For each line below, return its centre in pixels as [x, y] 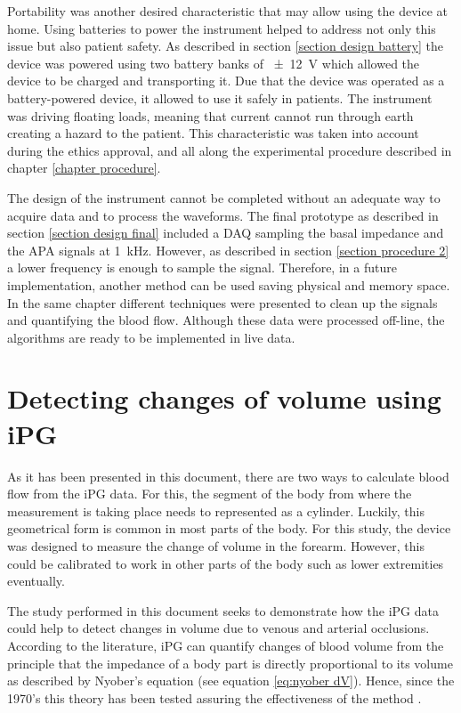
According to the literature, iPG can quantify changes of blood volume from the [226, 645]
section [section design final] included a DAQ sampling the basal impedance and [226, 233]
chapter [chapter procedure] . [84, 168]
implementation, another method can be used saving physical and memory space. [229, 284]
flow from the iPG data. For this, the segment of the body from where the [210, 494]
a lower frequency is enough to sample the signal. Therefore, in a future [202, 267]
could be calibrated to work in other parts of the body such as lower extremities [226, 563]
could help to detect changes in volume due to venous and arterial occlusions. [218, 628]
